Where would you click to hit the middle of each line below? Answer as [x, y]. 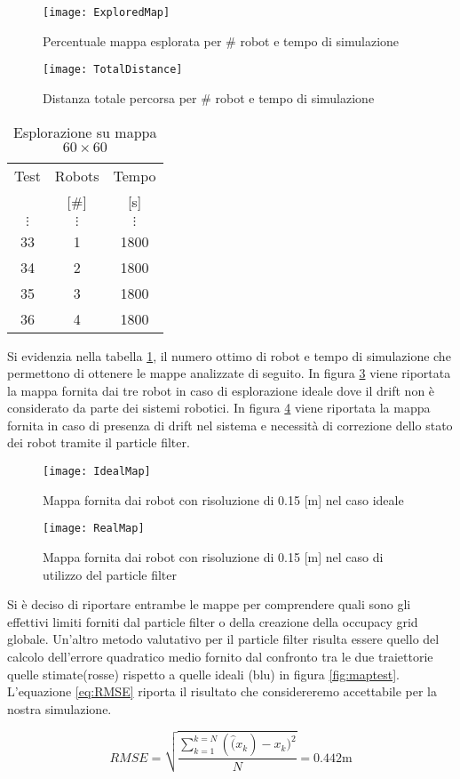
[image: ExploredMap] [107, 12]
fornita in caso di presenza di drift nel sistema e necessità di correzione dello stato [230, 425]
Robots [77, 175]
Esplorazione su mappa [85, 132]
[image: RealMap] [94, 529]
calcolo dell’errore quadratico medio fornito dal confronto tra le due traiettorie [220, 656]
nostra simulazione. [59, 708]
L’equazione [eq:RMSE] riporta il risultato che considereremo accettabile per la [222, 691]
